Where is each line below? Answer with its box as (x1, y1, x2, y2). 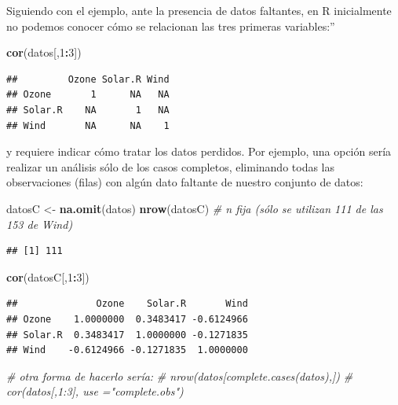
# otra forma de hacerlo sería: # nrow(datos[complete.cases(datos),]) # (6, 367, 353, 384)
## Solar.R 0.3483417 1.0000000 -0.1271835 (6, 329, 248, 341)
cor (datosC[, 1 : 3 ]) (6, 268, 89, 285)
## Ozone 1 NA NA (6, 89, 170, 101)
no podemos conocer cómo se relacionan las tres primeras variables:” (6, 17, 335, 34)
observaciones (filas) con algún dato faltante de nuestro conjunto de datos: (6, 174, 363, 190)
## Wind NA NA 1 (6, 120, 170, 131)
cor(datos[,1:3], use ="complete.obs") (6, 383, 184, 399)
